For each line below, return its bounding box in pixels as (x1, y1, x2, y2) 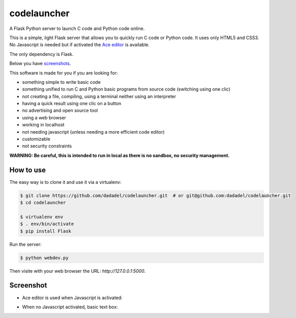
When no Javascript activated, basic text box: (22, 304, 118, 310)
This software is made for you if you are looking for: (9, 70, 118, 76)
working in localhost (22, 122, 65, 128)
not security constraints (22, 143, 72, 149)
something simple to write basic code (22, 79, 101, 85)
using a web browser (22, 114, 66, 120)
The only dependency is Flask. (9, 51, 74, 57)
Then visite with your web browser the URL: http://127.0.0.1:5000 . (9, 268, 146, 274)
